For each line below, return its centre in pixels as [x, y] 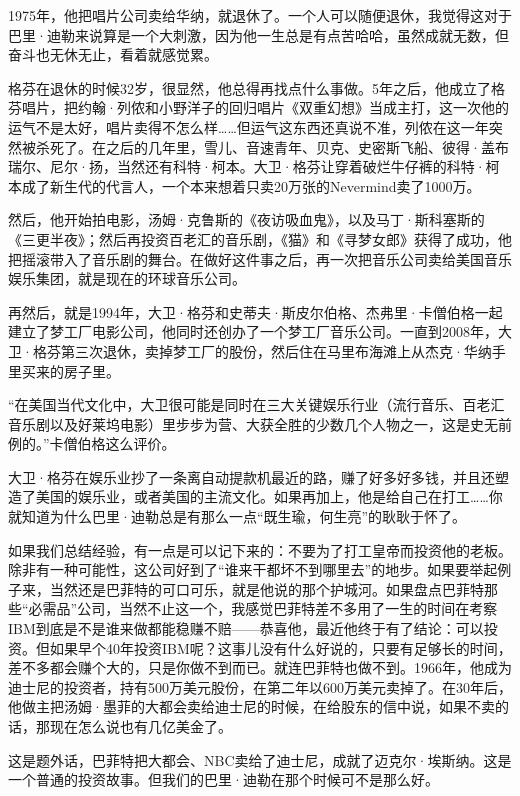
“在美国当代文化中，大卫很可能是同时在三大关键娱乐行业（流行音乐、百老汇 [256, 404]
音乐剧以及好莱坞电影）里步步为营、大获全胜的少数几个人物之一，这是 [239, 423]
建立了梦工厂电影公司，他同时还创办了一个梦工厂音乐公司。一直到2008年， [253, 331]
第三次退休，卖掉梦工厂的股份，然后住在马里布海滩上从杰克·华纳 [276, 350]
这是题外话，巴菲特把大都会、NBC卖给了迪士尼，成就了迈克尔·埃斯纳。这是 [260, 759]
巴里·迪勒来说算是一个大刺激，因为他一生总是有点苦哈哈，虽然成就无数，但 [258, 34]
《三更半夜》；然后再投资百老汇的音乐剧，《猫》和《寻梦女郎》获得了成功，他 [260, 238]
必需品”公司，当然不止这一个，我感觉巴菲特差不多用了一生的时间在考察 [263, 608]
